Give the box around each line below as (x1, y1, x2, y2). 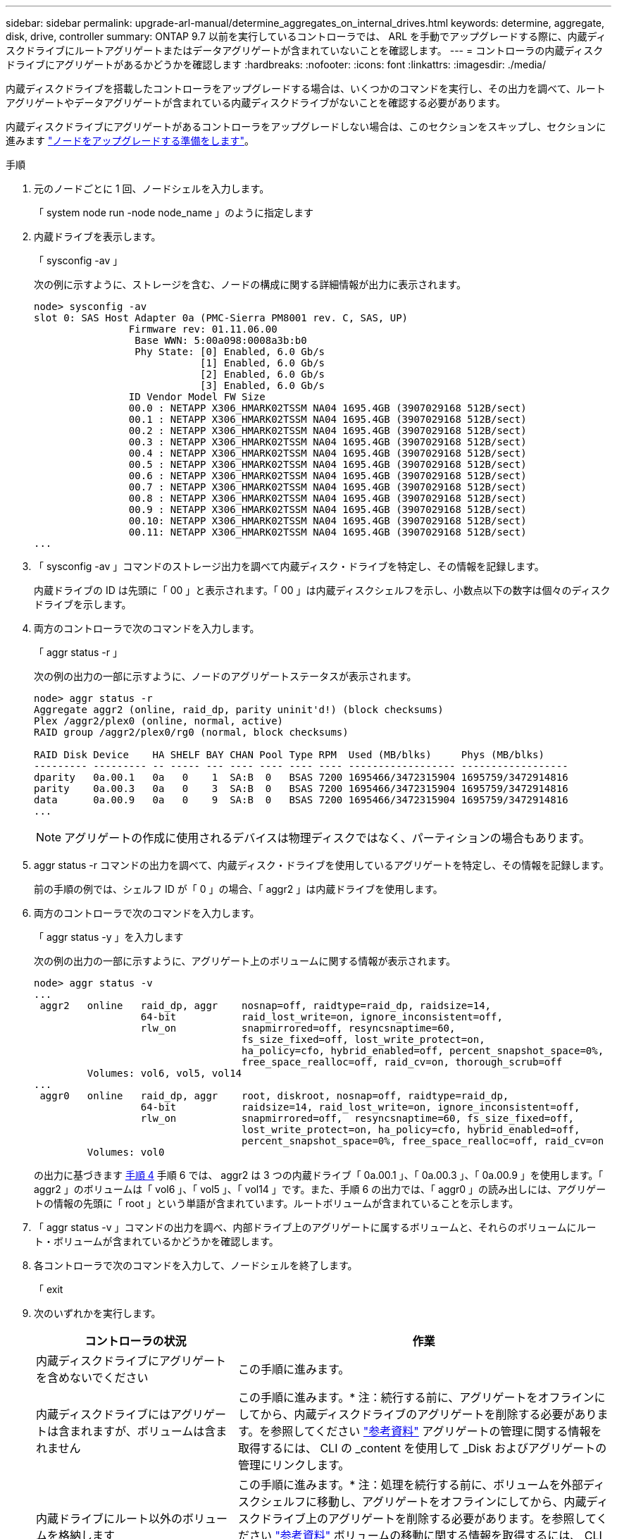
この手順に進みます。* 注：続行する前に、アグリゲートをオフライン (237, 1390, 594, 1404)
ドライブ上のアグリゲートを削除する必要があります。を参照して (260, 1512, 597, 1526)
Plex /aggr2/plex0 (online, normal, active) (34, 715, 284, 727)
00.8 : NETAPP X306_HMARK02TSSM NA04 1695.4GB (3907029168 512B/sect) (128, 493, 527, 504)
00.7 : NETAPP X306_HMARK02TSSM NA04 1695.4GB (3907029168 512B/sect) (128, 481, 527, 493)
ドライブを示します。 (34, 598, 132, 610)
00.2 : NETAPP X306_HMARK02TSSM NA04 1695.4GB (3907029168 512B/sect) (128, 425, 527, 436)
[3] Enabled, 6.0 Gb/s (200, 380, 325, 391)
